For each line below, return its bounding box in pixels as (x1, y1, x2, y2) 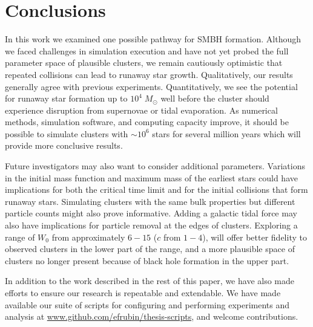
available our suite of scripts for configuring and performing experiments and (5, 298, 290, 311)
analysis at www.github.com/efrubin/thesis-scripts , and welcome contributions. (5, 310, 298, 323)
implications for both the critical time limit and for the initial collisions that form (5, 183, 308, 196)
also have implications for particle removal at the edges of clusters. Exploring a (5, 219, 298, 231)
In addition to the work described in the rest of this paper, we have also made (5, 274, 295, 287)
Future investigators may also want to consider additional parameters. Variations (5, 160, 305, 172)
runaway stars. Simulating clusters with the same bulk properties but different (5, 195, 295, 207)
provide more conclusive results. (5, 139, 123, 152)
